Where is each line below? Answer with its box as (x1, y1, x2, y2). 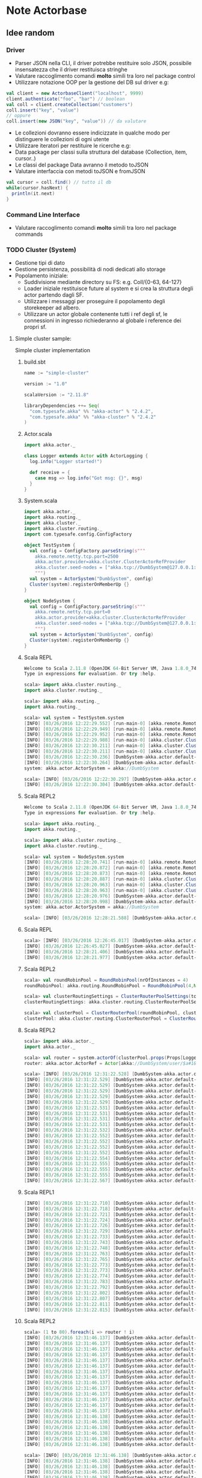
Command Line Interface (6, 210, 80, 219)
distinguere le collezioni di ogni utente (14, 136, 109, 143)
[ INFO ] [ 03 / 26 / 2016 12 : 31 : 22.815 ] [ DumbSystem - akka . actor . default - (23, 1307, 197, 1313)
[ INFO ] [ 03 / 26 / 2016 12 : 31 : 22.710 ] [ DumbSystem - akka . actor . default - (23, 1200, 197, 1206)
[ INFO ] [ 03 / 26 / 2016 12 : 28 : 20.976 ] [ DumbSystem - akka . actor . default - (23, 893, 197, 899)
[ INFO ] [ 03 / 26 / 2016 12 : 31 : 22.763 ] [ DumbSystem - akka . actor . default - (23, 1251, 197, 1257)
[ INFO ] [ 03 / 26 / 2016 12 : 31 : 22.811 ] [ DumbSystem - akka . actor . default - (23, 1301, 197, 1307)
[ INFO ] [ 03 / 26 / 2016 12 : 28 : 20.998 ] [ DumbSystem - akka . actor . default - (23, 898, 197, 905)
